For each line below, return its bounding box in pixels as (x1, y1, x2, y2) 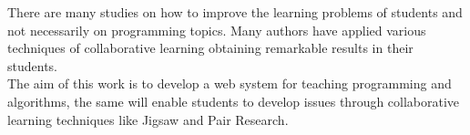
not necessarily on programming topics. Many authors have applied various (7, 20, 426, 39)
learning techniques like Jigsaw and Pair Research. (7, 109, 289, 129)
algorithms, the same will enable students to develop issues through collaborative (7, 91, 460, 110)
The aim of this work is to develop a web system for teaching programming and (7, 74, 452, 93)
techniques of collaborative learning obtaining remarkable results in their (7, 38, 414, 57)
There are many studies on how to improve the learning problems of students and (7, 3, 463, 21)
